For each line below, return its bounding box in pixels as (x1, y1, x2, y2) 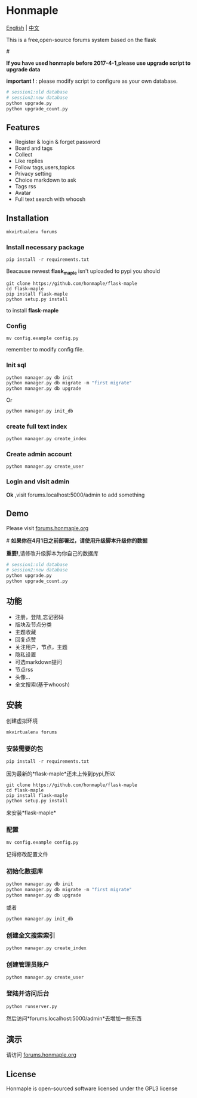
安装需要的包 (6, 744, 44, 753)
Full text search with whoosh (14, 195, 85, 203)
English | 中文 (6, 24, 40, 31)
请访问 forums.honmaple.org (6, 1051, 76, 1058)
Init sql (6, 361, 26, 369)
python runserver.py (6, 1003, 58, 1009)
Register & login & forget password (14, 139, 100, 146)
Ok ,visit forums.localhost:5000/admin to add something (6, 491, 145, 498)
